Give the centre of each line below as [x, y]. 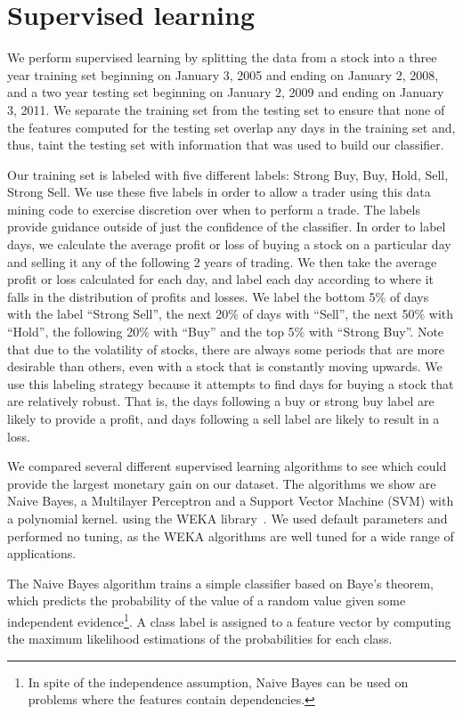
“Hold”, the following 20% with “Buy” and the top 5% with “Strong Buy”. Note [226, 332]
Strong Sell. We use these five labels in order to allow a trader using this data [219, 192]
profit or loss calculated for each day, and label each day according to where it [221, 279]
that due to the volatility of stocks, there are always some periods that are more [226, 349]
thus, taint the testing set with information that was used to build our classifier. [226, 145]
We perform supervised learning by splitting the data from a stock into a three [222, 57]
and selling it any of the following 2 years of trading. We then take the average [222, 261]
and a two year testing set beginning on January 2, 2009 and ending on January [226, 92]
